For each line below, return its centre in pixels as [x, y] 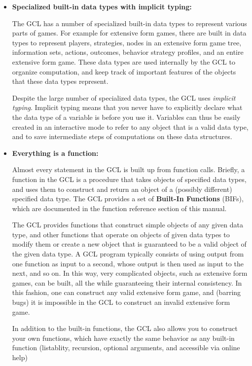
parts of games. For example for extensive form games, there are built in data [129, 33]
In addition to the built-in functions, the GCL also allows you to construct [125, 328]
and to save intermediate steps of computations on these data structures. [122, 136]
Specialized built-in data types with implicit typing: [102, 6]
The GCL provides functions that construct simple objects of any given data [127, 225]
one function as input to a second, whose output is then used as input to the [128, 263]
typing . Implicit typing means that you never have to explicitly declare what [127, 107]
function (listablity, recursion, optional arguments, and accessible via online [126, 348]
